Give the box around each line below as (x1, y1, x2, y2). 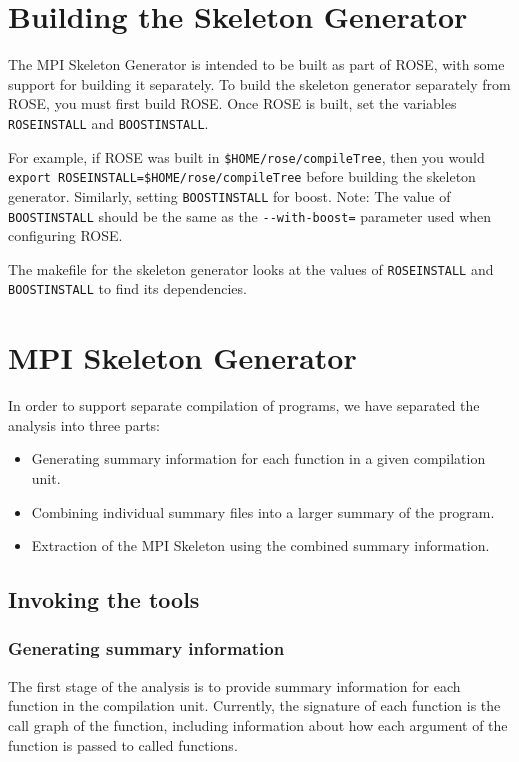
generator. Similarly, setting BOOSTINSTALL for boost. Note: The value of (8, 185, 451, 206)
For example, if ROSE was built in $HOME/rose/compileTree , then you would (8, 146, 485, 167)
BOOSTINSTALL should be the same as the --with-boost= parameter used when (8, 205, 492, 226)
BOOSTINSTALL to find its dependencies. (8, 278, 247, 299)
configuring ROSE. (8, 225, 123, 246)
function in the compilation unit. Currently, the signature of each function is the (8, 695, 501, 716)
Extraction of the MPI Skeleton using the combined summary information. (31, 535, 490, 556)
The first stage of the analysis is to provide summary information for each (8, 675, 461, 696)
